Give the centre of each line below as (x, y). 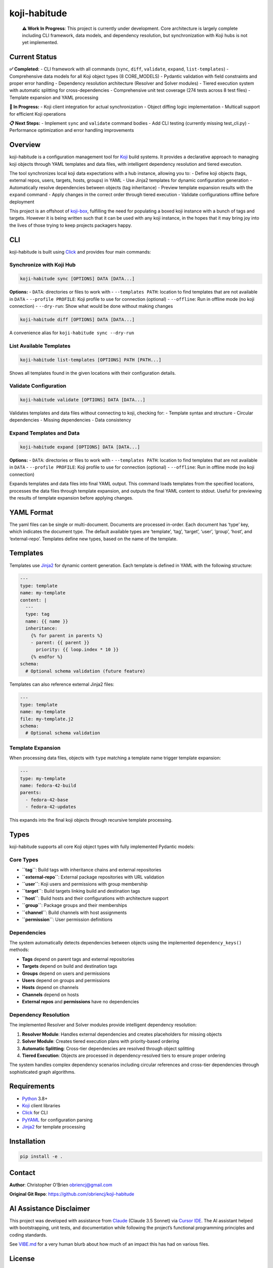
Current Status (33, 57)
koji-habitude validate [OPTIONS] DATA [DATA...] (83, 400)
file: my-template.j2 (47, 719)
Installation (27, 1141)
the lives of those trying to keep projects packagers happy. (71, 225)
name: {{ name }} (47, 621)
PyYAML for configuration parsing (57, 1120)
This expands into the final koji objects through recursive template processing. (91, 820)
